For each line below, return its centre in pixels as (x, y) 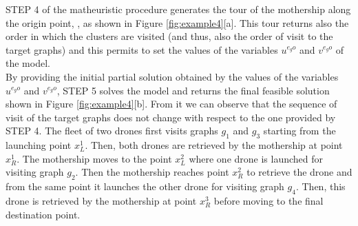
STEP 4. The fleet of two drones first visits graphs (112, 131)
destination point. (43, 214)
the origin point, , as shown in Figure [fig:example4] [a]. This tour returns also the (177, 22)
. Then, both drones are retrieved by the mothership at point (214, 145)
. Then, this (320, 186)
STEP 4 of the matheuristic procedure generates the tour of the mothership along (178, 9)
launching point (39, 145)
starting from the (299, 131)
